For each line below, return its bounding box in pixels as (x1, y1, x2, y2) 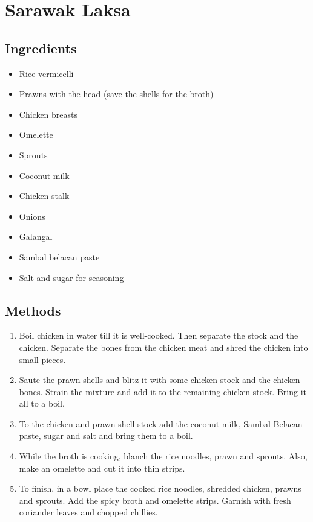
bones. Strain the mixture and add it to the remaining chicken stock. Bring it (19, 385, 306, 398)
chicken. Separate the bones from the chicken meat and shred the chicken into (19, 341, 308, 353)
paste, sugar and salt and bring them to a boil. (19, 429, 193, 442)
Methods (5, 300, 61, 319)
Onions (19, 209, 45, 222)
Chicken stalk (19, 189, 70, 202)
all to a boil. (19, 397, 65, 410)
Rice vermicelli (19, 67, 74, 80)
